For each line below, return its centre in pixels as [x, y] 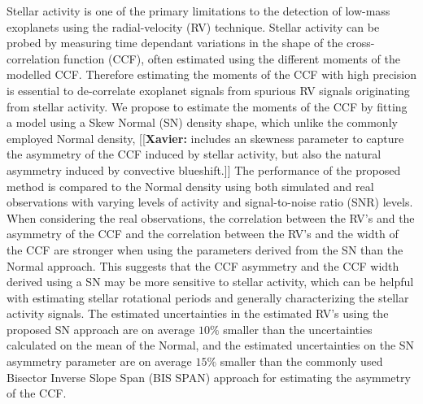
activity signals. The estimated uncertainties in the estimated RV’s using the [198, 313]
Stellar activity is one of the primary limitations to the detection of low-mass [198, 11]
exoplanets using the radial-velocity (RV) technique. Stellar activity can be [193, 26]
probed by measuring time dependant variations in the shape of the [175, 43]
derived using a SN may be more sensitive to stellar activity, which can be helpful [210, 282]
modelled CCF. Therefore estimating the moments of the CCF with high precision [211, 74]
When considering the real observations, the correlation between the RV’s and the [211, 217]
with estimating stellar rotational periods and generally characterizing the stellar [208, 297]
